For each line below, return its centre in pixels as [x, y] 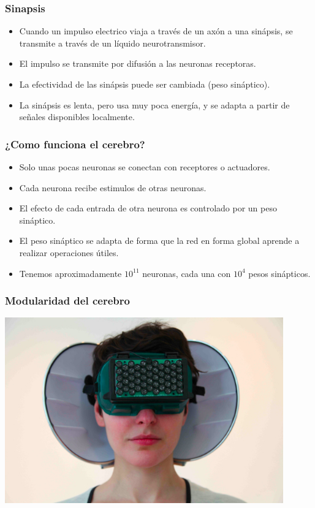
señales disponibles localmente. [77, 117]
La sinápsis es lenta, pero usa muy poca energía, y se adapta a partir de [154, 104]
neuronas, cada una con [187, 273]
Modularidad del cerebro [67, 301]
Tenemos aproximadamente [70, 273]
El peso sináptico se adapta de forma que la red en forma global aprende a [159, 241]
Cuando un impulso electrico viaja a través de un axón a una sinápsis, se [156, 31]
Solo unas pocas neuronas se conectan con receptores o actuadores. [145, 167]
